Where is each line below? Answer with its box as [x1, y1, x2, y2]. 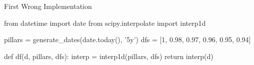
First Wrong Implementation [4, 1, 92, 11]
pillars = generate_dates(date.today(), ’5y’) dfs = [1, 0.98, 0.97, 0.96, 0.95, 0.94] [4, 34, 251, 45]
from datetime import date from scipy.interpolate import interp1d [4, 17, 206, 28]
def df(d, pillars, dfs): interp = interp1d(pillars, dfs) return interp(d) [4, 51, 213, 61]
